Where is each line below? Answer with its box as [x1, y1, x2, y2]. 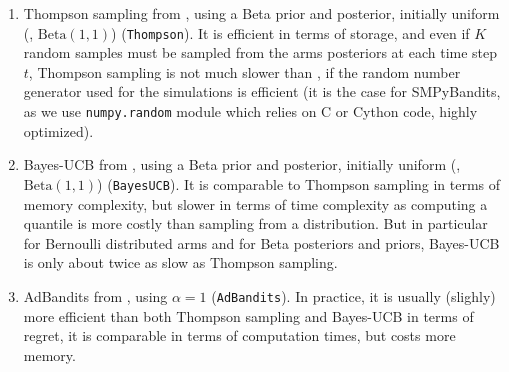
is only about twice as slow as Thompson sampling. [23, 252, 338, 273]
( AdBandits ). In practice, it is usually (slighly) [211, 285, 496, 306]
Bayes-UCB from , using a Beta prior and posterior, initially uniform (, [23, 154, 461, 175]
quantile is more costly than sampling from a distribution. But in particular [23, 213, 488, 234]
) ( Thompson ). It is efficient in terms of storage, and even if [111, 22, 470, 43]
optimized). [23, 120, 94, 141]
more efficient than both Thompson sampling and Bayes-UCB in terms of [23, 305, 474, 326]
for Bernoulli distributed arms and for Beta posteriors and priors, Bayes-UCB [23, 232, 500, 253]
